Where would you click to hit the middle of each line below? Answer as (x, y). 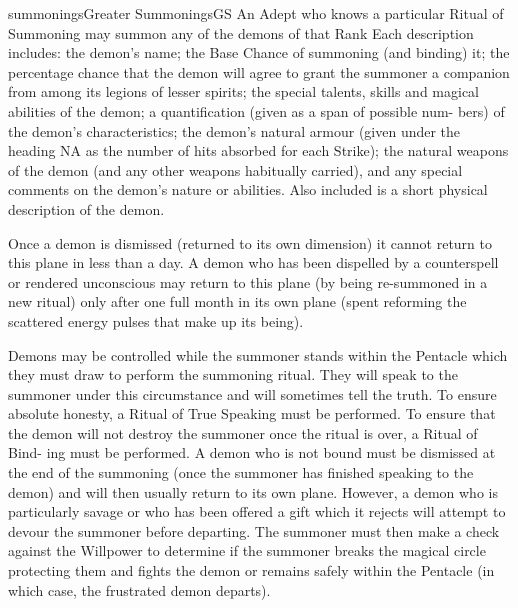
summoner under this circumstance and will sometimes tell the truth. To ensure (252, 393)
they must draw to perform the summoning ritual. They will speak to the (233, 374)
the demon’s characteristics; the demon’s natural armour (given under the (234, 130)
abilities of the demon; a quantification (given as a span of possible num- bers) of (256, 110)
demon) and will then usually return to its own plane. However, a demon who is (253, 491)
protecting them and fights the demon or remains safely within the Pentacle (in (251, 570)
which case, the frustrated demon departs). (139, 589)
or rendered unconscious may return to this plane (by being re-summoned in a (248, 281)
